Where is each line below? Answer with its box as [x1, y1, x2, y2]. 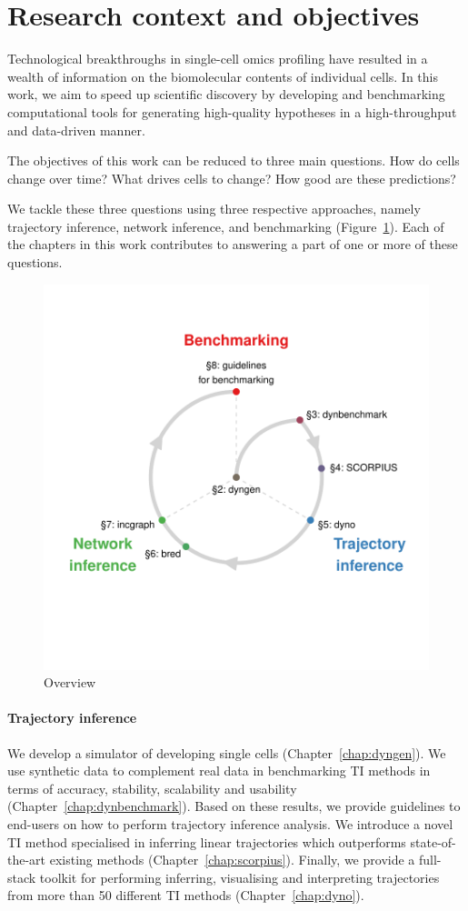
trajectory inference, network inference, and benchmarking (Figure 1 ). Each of [7, 216, 444, 235]
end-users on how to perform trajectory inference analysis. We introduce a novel [7, 815, 453, 834]
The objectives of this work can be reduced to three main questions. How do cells [7, 151, 460, 170]
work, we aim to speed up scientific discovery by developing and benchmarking [7, 85, 445, 104]
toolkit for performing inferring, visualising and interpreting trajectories [39, 867, 440, 886]
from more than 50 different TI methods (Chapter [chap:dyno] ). [7, 886, 364, 905]
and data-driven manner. [7, 120, 145, 139]
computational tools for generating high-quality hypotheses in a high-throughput [7, 102, 457, 121]
